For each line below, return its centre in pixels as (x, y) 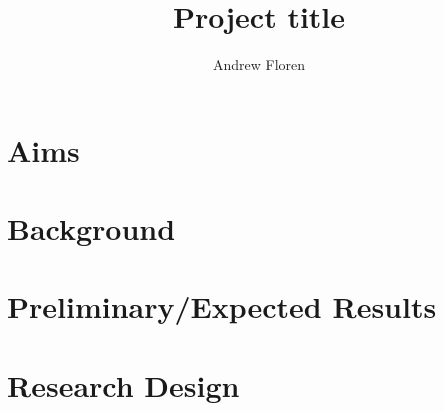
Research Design (123, 384)
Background (91, 228)
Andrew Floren (259, 64)
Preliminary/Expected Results (222, 306)
